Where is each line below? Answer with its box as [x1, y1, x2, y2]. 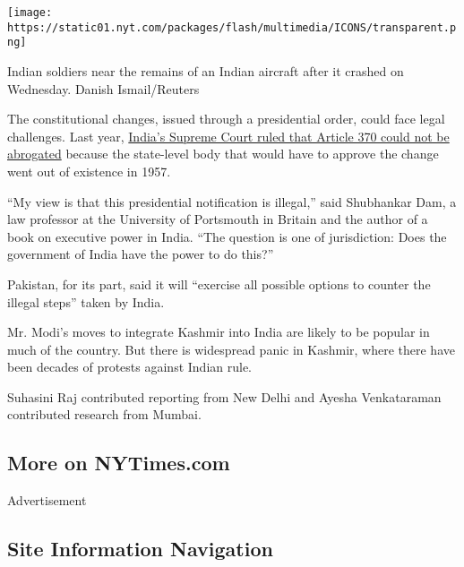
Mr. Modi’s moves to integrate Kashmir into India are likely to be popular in [7, 322, 430, 341]
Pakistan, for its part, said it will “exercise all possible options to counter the [7, 274, 431, 293]
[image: [7, 6, 53, 19]
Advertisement [7, 491, 87, 510]
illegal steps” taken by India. [7, 292, 165, 311]
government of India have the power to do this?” [7, 245, 274, 263]
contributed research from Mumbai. [7, 405, 202, 424]
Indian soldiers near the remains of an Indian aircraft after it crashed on [7, 61, 404, 80]
